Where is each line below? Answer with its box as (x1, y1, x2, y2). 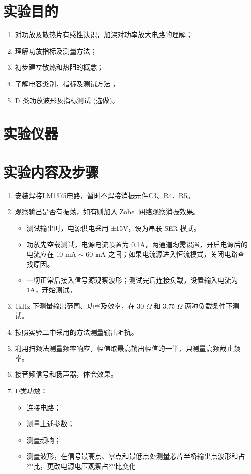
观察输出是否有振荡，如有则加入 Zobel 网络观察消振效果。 (15, 206, 200, 217)
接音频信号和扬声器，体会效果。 (15, 369, 117, 379)
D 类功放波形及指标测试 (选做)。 (15, 95, 119, 105)
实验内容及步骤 (3, 162, 99, 182)
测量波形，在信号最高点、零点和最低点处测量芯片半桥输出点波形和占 (26, 451, 245, 461)
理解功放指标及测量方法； (15, 45, 97, 56)
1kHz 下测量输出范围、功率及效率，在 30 (15, 301, 144, 311)
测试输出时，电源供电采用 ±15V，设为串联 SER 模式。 (26, 223, 201, 233)
